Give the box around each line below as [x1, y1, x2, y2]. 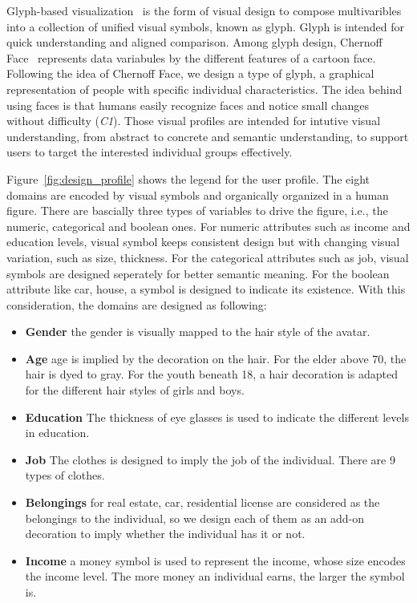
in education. [25, 424, 90, 441]
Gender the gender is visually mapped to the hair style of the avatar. [25, 323, 370, 340]
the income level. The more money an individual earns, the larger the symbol [25, 568, 405, 585]
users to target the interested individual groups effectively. [6, 144, 293, 160]
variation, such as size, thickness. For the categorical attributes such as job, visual [6, 249, 409, 265]
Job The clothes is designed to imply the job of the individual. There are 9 [25, 451, 395, 467]
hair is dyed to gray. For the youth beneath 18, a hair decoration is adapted [25, 366, 398, 382]
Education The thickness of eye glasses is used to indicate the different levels [25, 408, 409, 425]
